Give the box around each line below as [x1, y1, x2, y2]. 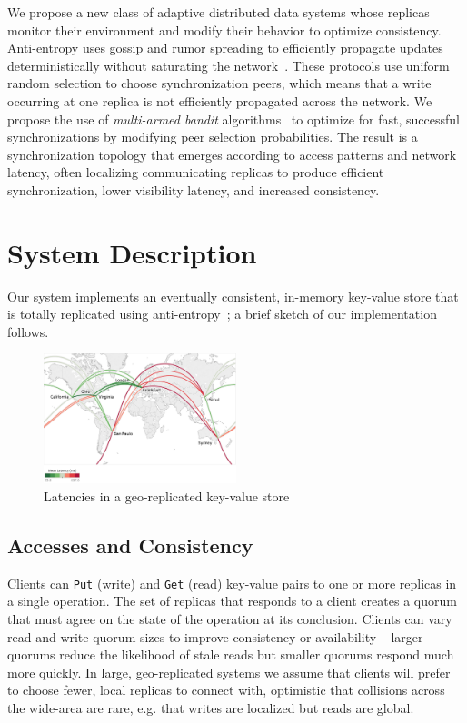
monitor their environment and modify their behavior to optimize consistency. [7, 20, 442, 39]
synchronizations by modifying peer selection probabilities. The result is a [7, 127, 418, 146]
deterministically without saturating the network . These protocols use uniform [7, 55, 450, 74]
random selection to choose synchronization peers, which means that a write [7, 74, 432, 93]
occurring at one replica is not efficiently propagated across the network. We [7, 91, 432, 110]
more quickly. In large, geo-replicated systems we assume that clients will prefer [7, 662, 451, 681]
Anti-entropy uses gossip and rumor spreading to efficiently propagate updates [7, 38, 443, 57]
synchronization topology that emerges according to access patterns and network [7, 144, 457, 163]
